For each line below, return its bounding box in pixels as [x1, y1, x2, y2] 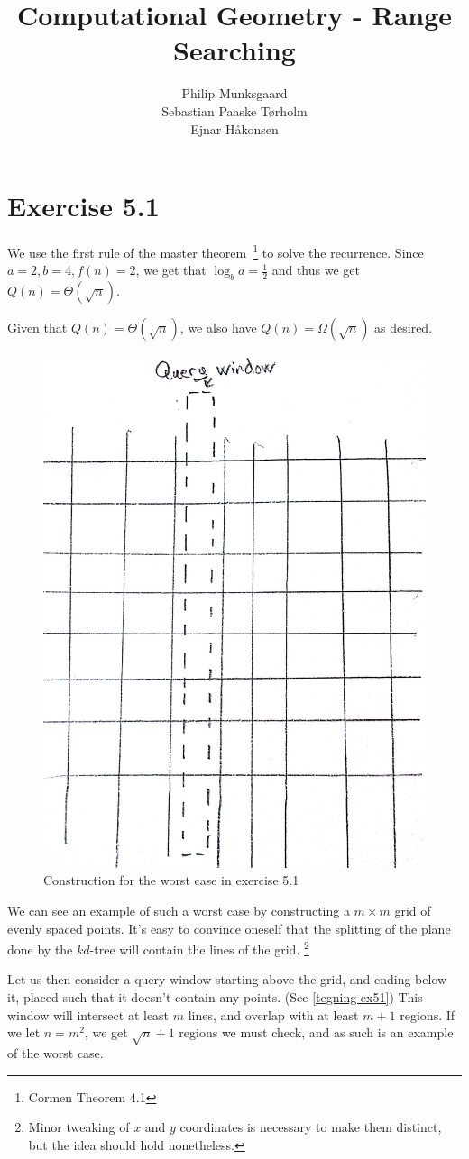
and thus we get [271, 260, 360, 279]
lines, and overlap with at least [188, 1005, 359, 1024]
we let [7, 1023, 41, 1042]
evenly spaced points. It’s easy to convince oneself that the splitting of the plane [7, 918, 451, 937]
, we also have [179, 318, 257, 337]
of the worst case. [7, 1044, 104, 1063]
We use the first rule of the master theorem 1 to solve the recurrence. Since [7, 241, 424, 261]
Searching [173, 32, 296, 68]
